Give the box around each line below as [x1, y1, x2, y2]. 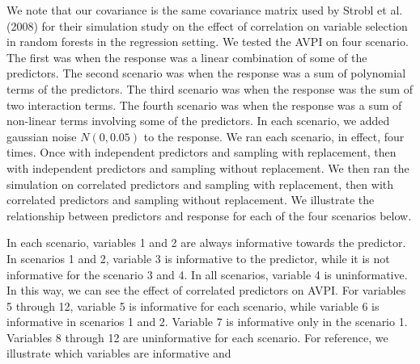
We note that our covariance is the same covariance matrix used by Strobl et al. [6, 2, 403, 18]
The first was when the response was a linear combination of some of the [6, 48, 367, 65]
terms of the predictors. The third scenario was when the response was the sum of [6, 80, 414, 97]
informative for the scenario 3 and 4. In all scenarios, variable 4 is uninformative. [6, 266, 408, 282]
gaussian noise [6, 128, 77, 144]
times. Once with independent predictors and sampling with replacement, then [6, 144, 397, 161]
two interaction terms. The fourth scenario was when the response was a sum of [6, 96, 402, 113]
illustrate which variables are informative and [6, 345, 231, 362]
